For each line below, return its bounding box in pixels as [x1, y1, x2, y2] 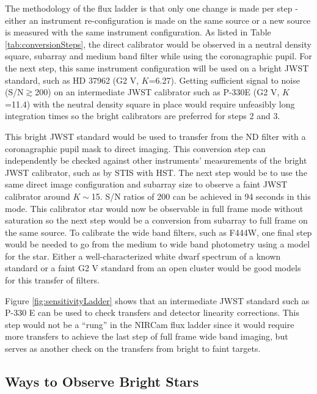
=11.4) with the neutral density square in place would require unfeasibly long [5, 97, 295, 110]
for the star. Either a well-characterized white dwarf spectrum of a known [5, 249, 281, 262]
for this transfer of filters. [5, 274, 100, 286]
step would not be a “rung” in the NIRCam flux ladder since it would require [5, 318, 294, 330]
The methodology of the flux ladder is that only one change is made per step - [5, 2, 298, 14]
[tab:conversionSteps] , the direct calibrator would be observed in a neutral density [5, 37, 312, 50]
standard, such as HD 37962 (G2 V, [5, 73, 139, 86]
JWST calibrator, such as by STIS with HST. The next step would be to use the [5, 166, 307, 178]
